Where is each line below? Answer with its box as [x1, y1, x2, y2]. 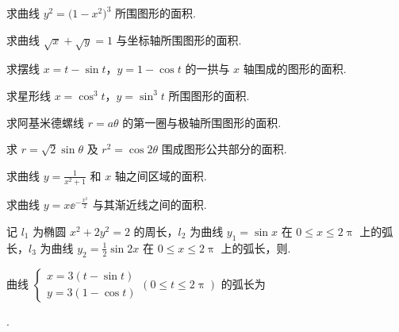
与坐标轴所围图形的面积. [116, 31, 242, 48]
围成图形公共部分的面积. [161, 141, 287, 157]
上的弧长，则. [221, 239, 291, 256]
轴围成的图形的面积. [243, 60, 347, 77]
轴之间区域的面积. [114, 167, 207, 183]
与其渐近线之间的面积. [92, 196, 207, 213]
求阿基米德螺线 [6, 114, 84, 130]
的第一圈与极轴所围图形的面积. [122, 114, 282, 130]
